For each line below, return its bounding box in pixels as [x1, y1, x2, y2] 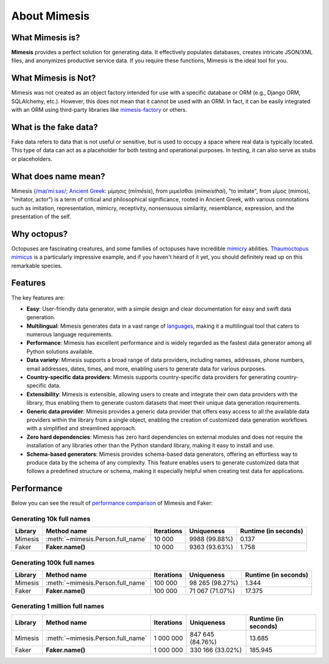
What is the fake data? [11, 122, 98, 132]
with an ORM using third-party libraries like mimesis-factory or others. [11, 106, 188, 114]
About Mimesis [11, 9, 90, 23]
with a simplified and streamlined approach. [26, 425, 136, 432]
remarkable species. [11, 262, 63, 269]
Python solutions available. [26, 348, 94, 355]
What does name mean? [11, 171, 105, 181]
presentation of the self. [11, 212, 71, 220]
